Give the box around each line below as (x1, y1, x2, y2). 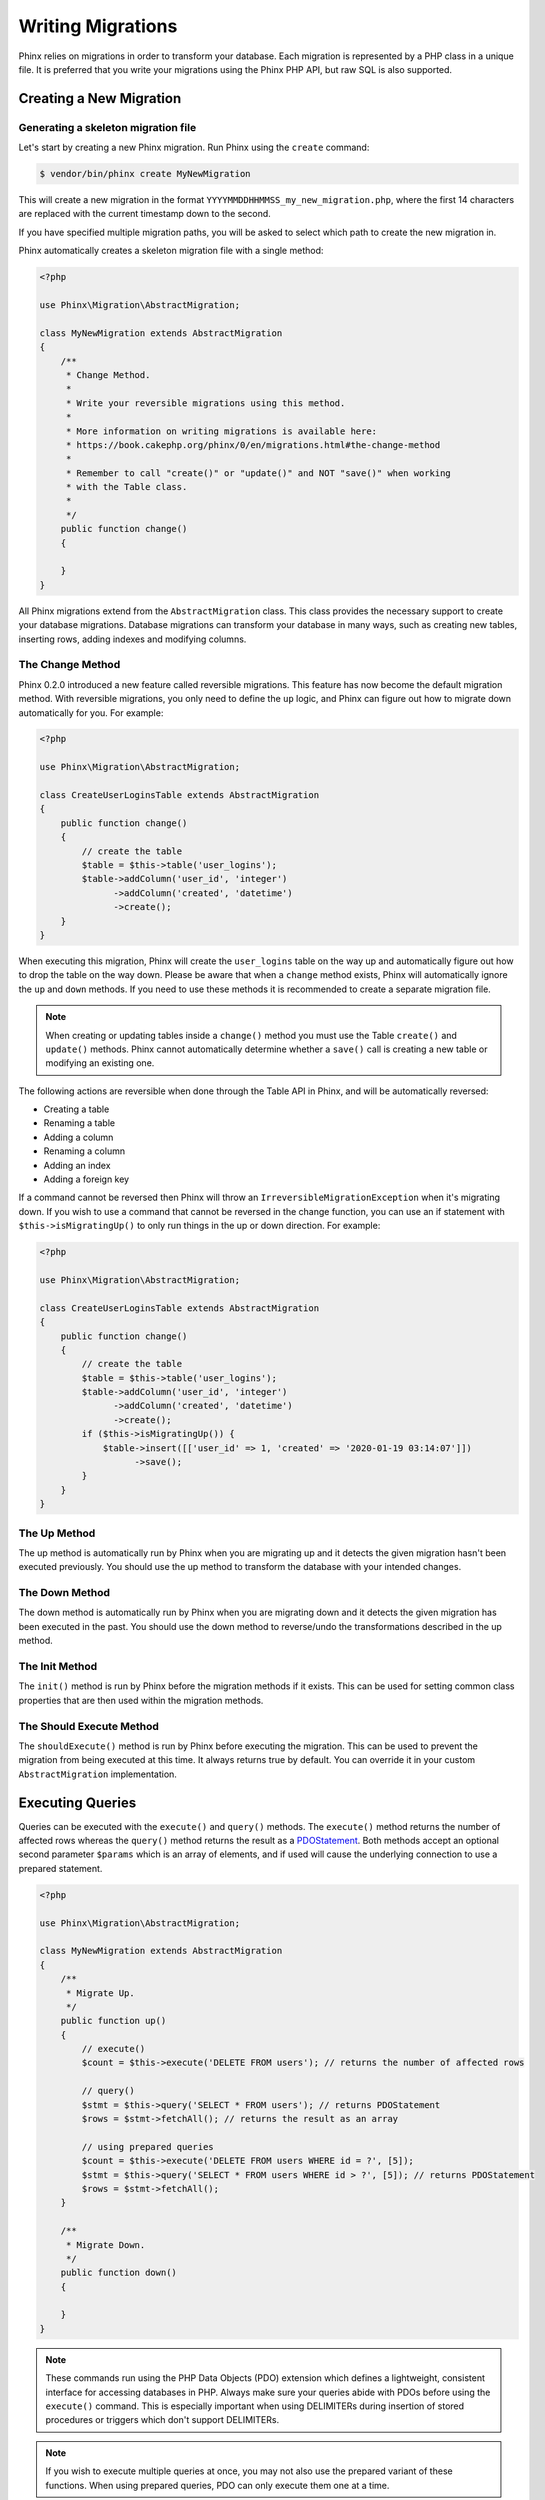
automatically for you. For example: (18, 706, 164, 719)
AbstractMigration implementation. (18, 1768, 177, 1780)
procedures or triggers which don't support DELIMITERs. (45, 2414, 280, 2426)
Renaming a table (43, 1117, 115, 1129)
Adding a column (43, 1131, 114, 1143)
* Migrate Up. (65, 1987, 135, 1999)
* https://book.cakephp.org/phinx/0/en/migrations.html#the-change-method (65, 439, 441, 450)
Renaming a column (43, 1145, 125, 1157)
